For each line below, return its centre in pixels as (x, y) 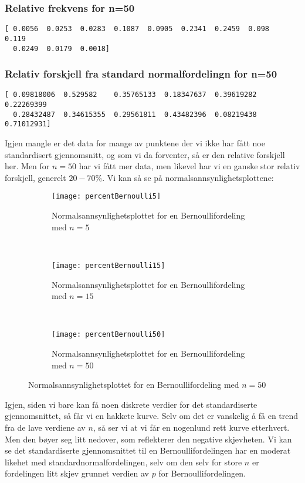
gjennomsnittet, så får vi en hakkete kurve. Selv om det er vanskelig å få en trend (152, 416)
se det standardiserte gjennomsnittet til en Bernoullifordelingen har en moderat (148, 450)
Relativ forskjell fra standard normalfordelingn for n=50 (141, 74)
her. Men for (27, 166)
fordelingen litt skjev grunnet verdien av (77, 473)
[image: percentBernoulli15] (109, 265)
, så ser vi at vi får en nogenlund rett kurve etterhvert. (191, 427)
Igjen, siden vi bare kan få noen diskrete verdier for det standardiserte (131, 404)
